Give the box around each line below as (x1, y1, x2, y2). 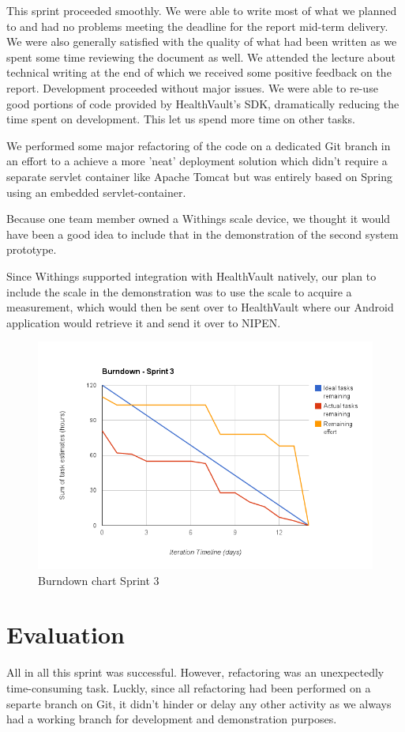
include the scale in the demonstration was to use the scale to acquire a (6, 283, 352, 300)
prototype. (6, 241, 57, 258)
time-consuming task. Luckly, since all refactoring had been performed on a (6, 680, 371, 696)
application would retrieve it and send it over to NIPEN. (6, 314, 281, 330)
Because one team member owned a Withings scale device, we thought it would (6, 210, 391, 227)
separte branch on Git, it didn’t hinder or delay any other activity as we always (6, 695, 392, 711)
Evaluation (6, 618, 125, 651)
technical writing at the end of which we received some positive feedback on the (6, 64, 392, 81)
